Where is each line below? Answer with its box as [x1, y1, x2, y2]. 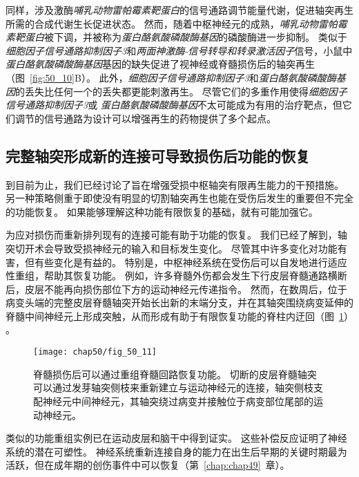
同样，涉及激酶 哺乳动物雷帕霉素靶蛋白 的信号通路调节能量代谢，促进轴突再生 [6, 3, 353, 17]
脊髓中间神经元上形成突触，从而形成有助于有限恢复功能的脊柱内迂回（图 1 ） [6, 308, 353, 323]
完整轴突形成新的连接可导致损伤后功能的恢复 [6, 144, 310, 166]
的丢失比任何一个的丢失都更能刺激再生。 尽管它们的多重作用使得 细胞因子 [15, 84, 347, 98]
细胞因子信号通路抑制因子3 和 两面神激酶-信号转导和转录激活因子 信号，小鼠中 [6, 43, 353, 57]
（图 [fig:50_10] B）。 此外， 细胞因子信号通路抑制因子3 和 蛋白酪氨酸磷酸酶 [6, 70, 336, 84]
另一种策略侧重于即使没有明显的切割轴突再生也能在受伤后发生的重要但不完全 [6, 191, 353, 205]
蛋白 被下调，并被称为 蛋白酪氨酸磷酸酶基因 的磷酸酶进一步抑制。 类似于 [24, 30, 347, 44]
